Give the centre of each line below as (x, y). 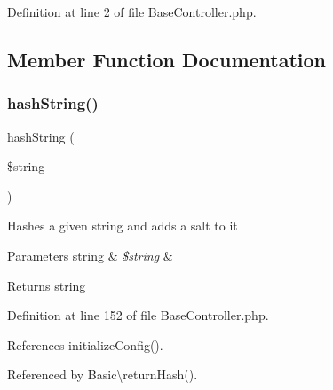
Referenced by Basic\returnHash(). (103, 374)
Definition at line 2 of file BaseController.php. (132, 12)
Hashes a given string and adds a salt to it (123, 226)
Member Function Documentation (167, 59)
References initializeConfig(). (85, 344)
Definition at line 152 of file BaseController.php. (138, 315)
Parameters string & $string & (90, 255)
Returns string (47, 285)
